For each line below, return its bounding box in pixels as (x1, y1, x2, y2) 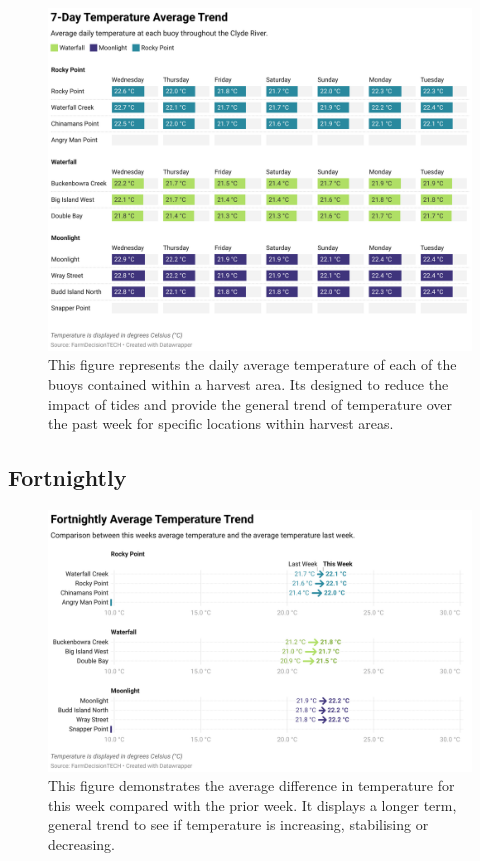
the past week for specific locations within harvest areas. (48, 413, 394, 434)
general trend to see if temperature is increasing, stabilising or (48, 814, 429, 835)
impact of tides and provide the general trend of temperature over (48, 393, 452, 414)
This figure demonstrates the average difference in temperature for (48, 775, 455, 796)
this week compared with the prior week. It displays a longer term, (48, 794, 457, 815)
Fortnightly (8, 462, 127, 493)
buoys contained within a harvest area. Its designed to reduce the (48, 374, 449, 395)
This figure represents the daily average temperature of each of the (48, 354, 457, 375)
